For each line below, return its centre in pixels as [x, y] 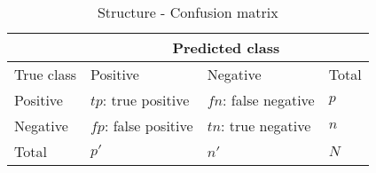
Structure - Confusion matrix [188, 12]
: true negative [266, 126]
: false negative [269, 100]
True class [45, 74]
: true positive [146, 100]
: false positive [149, 126]
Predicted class [226, 47]
